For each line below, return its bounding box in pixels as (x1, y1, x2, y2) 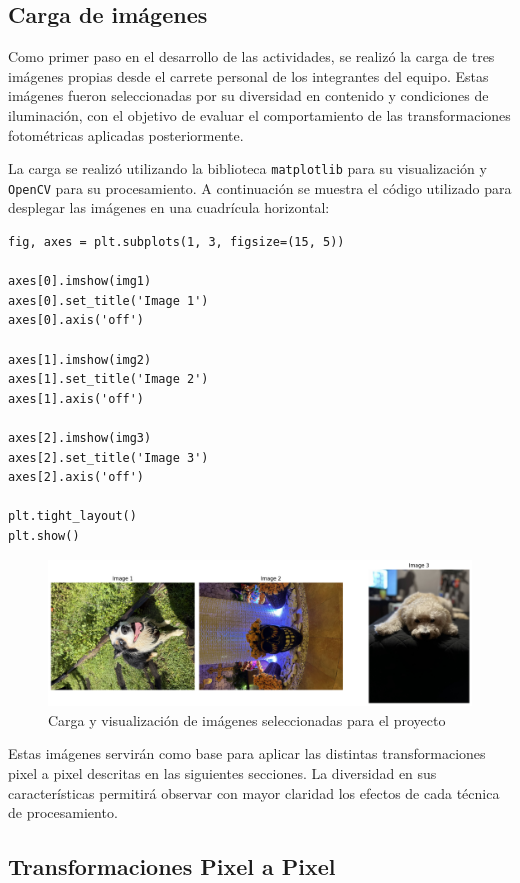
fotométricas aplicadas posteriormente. (8, 124, 244, 145)
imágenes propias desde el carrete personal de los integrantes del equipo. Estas (8, 65, 489, 86)
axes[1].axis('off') (8, 391, 145, 406)
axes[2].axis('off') (8, 470, 145, 485)
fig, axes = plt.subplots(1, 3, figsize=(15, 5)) (8, 235, 345, 250)
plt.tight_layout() (8, 509, 137, 524)
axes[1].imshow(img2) (8, 352, 152, 367)
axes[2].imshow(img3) (8, 431, 152, 446)
